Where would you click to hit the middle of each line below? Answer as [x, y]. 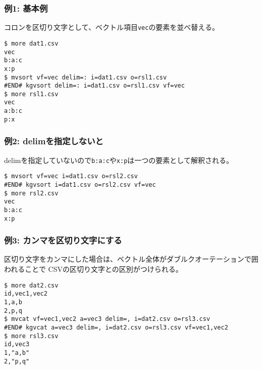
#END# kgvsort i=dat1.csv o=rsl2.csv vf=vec [80, 184]
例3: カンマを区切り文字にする [63, 240]
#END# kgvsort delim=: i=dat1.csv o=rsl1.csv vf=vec [94, 86]
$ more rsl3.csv [31, 336]
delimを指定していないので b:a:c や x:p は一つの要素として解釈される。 [119, 160]
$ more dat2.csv [31, 285]
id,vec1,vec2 [26, 294]
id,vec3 [17, 344]
